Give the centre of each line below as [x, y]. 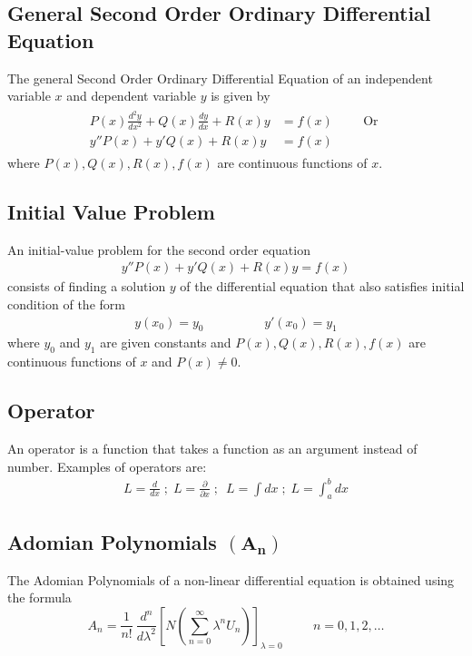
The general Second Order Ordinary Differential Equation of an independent [220, 78]
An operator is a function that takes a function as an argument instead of [212, 448]
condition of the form [66, 304]
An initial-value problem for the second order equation [159, 249]
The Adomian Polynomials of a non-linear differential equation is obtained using [231, 579]
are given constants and [166, 343]
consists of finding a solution [87, 286]
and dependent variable [132, 96]
